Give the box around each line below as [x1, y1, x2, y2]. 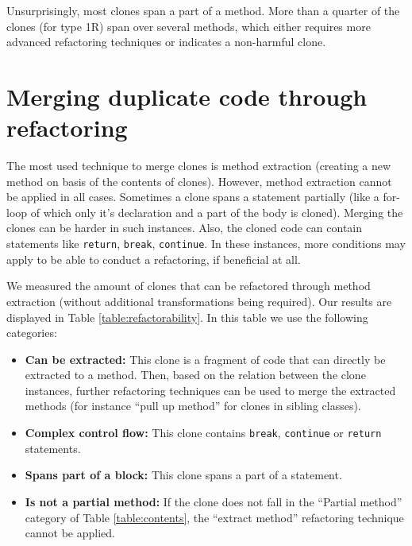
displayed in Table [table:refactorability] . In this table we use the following [6, 308, 368, 325]
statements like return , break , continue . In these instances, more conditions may [6, 235, 406, 252]
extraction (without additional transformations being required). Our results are [6, 292, 392, 309]
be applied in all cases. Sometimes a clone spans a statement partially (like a [6, 188, 379, 205]
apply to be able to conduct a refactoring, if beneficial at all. [6, 250, 301, 267]
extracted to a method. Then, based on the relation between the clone [25, 366, 366, 383]
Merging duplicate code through [6, 79, 368, 112]
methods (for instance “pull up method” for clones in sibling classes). [25, 397, 361, 414]
